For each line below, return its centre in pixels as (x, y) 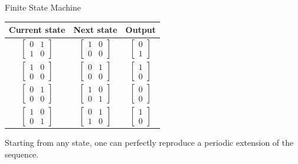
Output (141, 30)
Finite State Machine (43, 7)
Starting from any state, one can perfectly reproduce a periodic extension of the (149, 143)
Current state (37, 30)
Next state (95, 30)
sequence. (22, 154)
